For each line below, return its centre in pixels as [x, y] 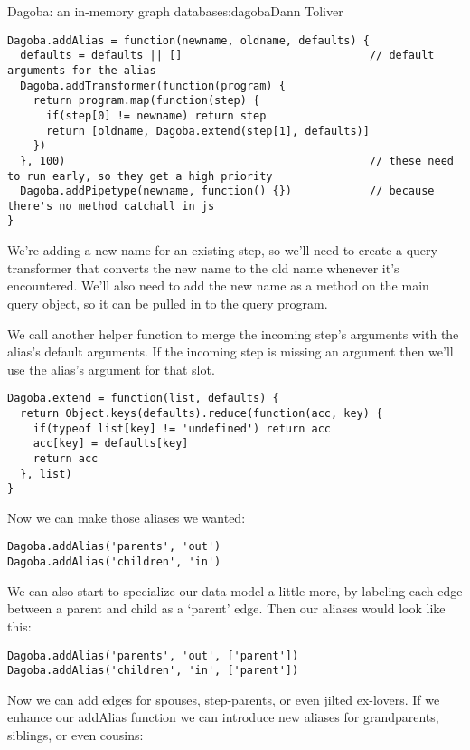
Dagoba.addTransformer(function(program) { [153, 85]
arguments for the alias [82, 70]
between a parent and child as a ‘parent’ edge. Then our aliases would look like [226, 608]
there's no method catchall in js [111, 206]
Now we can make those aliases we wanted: [127, 517]
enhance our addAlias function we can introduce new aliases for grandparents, [223, 717]
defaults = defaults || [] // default [227, 56]
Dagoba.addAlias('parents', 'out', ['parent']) [153, 655]
